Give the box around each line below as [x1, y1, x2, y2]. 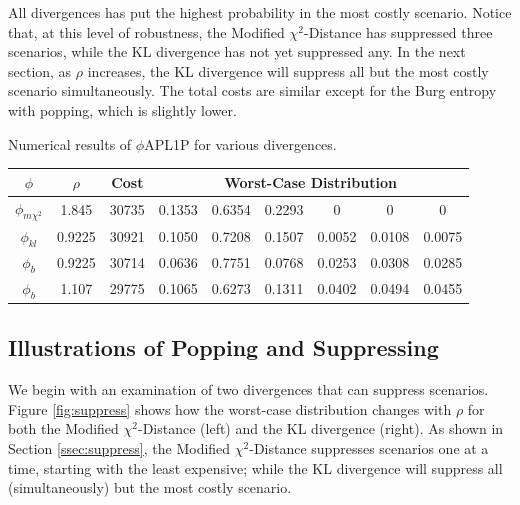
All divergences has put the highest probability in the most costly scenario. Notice [8, 2, 512, 22]
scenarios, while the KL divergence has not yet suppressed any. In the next [8, 41, 466, 62]
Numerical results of [8, 133, 132, 154]
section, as [8, 60, 72, 81]
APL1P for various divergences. [144, 133, 337, 154]
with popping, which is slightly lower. [8, 99, 237, 120]
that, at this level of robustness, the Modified [8, 21, 285, 42]
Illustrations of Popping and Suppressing [8, 332, 439, 363]
